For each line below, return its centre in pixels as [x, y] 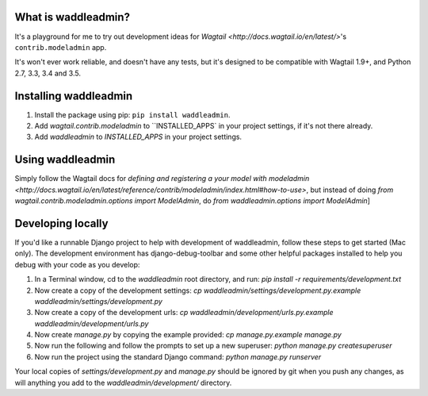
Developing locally [61, 223]
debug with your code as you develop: [77, 264]
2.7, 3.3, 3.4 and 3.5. [48, 73]
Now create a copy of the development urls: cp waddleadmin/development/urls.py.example [184, 313]
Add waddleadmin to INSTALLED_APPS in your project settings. [138, 137]
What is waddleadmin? [73, 17]
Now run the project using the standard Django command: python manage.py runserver [178, 356]
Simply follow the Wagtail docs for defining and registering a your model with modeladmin [162, 179]
